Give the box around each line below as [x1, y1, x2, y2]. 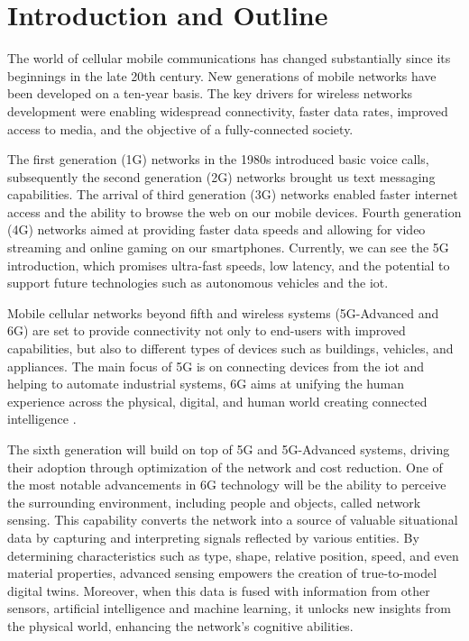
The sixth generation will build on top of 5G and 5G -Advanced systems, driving [7, 440, 450, 458]
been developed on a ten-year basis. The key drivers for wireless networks [7, 84, 413, 103]
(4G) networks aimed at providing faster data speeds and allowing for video [7, 220, 426, 239]
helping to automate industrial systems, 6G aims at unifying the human [7, 374, 404, 393]
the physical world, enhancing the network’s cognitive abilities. [7, 616, 354, 635]
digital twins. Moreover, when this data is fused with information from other [7, 581, 430, 600]
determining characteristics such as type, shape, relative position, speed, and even [7, 545, 459, 564]
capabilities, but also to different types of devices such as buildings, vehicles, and [7, 339, 454, 358]
